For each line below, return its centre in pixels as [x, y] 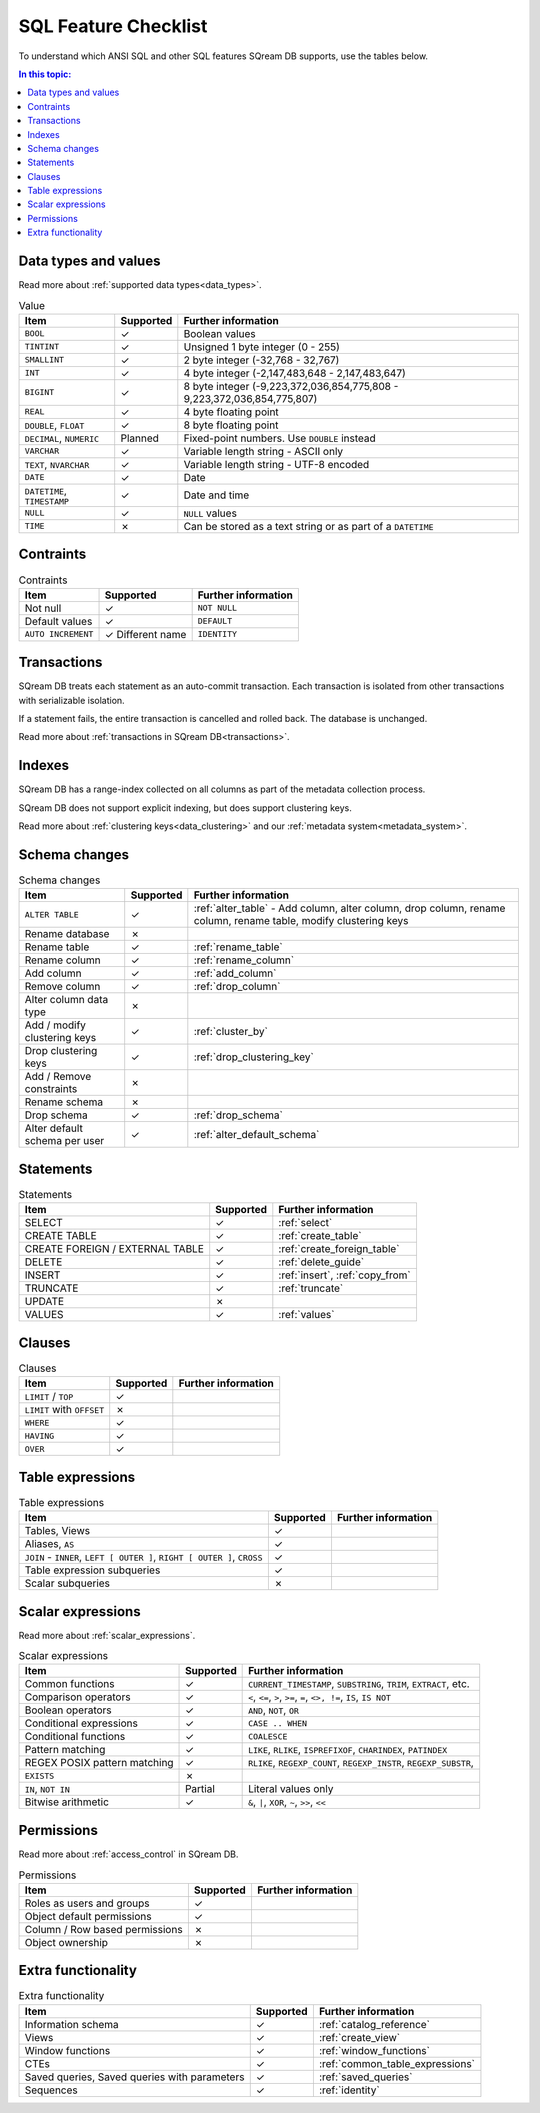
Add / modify [55, 1025]
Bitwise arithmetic [67, 1802]
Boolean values [219, 333]
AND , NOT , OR [274, 1710]
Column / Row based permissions [104, 1929]
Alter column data [66, 1000]
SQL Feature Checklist [113, 26]
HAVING [39, 1435]
